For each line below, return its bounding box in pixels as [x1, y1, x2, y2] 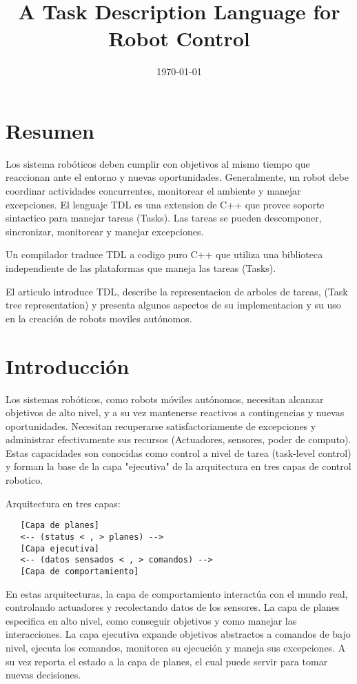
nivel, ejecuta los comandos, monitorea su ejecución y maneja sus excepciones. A [6, 640, 346, 654]
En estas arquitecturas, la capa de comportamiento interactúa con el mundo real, [6, 586, 348, 600]
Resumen [6, 116, 94, 144]
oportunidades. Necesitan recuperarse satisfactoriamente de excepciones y [6, 418, 316, 433]
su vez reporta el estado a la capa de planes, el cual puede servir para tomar [6, 654, 328, 668]
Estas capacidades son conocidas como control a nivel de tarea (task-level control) [6, 445, 351, 460]
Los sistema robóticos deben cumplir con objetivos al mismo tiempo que [6, 156, 310, 170]
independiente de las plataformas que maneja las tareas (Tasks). [6, 261, 276, 275]
